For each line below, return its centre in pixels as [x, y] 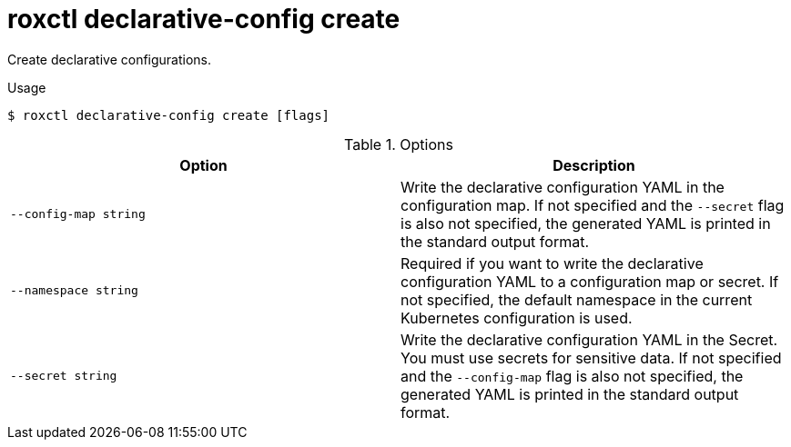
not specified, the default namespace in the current [577, 299]
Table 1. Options [399, 144]
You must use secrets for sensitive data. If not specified [591, 358]
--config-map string [78, 214]
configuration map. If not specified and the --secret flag [593, 205]
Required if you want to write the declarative [552, 263]
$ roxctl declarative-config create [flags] [169, 115]
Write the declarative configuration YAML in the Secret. [589, 339]
